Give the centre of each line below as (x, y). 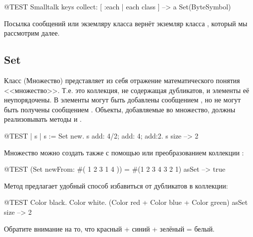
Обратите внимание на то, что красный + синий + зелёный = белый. (109, 228)
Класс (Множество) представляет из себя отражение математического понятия (122, 80)
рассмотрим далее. (32, 33)
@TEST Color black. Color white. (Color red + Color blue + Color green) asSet (126, 202)
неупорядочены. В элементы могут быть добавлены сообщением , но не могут (123, 100)
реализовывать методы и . (43, 119)
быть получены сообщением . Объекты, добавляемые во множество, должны (120, 109)
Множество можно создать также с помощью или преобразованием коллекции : (124, 152)
